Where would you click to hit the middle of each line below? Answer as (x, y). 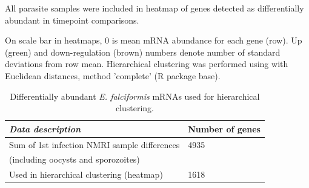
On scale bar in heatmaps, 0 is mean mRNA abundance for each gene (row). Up (154, 40)
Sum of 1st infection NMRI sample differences (95, 144)
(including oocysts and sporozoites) (75, 159)
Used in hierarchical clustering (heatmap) (86, 174)
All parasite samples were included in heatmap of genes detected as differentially (154, 8)
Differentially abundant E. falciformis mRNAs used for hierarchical (135, 96)
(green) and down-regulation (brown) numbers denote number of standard (143, 52)
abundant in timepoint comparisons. (72, 20)
